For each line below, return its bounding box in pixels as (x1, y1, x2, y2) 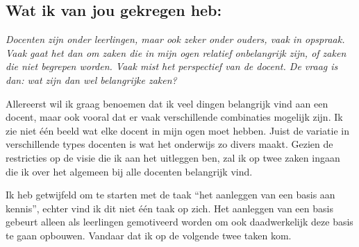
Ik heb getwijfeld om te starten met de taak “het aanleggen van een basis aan (6, 187, 335, 202)
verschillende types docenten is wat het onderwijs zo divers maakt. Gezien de (6, 137, 333, 151)
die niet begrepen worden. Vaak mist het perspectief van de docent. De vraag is (6, 59, 338, 74)
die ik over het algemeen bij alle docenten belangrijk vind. (6, 164, 253, 178)
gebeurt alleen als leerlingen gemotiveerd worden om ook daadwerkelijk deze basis (6, 214, 353, 229)
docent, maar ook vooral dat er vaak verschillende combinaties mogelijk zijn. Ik (6, 110, 343, 124)
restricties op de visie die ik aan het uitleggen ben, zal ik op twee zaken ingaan (6, 150, 340, 164)
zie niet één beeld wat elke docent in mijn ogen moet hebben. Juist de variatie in (6, 123, 349, 137)
